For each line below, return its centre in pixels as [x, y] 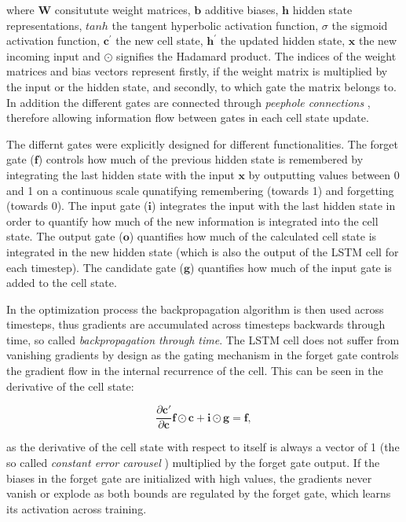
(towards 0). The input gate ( [77, 206]
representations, [44, 25]
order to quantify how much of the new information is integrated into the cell [192, 221]
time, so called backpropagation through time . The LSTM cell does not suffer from [203, 339]
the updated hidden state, [283, 40]
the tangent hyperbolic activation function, [215, 25]
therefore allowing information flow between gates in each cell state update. [188, 118]
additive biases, [241, 9]
